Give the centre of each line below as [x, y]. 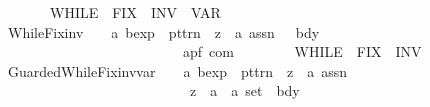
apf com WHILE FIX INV [302, 51]
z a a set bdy [244, 90]
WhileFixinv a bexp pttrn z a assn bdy [163, 31]
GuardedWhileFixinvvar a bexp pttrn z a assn [177, 70]
